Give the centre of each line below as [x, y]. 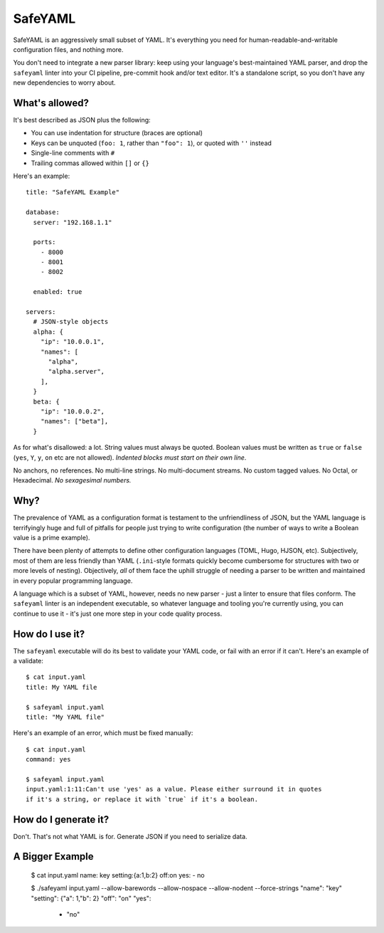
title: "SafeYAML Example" [73, 193]
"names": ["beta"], [74, 421]
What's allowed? [51, 103]
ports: [44, 242]
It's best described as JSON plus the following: [82, 120]
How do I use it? [49, 634]
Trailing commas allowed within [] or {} [90, 163]
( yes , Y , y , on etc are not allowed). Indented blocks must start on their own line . [130, 457]
